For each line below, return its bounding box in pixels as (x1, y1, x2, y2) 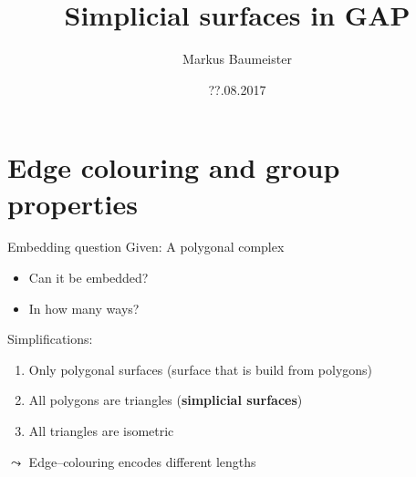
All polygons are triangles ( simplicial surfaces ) (28, 390, 303, 410)
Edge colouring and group (7, 149, 340, 186)
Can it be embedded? (28, 268, 149, 287)
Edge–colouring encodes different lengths (28, 451, 256, 471)
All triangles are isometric (28, 421, 174, 440)
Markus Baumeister (182, 49, 292, 68)
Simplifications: (7, 329, 93, 348)
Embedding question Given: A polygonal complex (7, 237, 285, 256)
